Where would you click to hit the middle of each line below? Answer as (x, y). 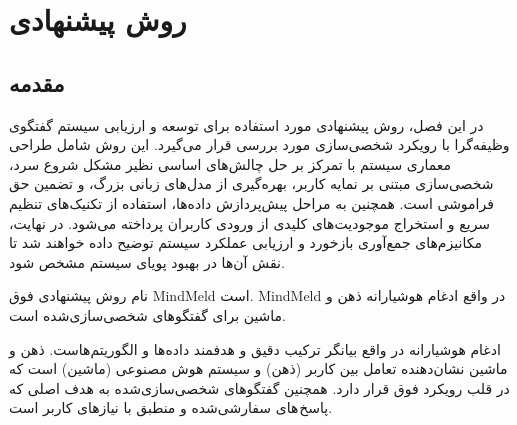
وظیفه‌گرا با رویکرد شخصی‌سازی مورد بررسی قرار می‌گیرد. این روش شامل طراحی (259, 144)
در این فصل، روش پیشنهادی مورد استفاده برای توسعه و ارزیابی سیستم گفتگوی (246, 124)
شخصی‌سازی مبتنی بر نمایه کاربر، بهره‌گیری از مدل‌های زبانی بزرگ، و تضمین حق (251, 183)
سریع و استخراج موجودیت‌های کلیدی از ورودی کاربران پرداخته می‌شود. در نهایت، (250, 222)
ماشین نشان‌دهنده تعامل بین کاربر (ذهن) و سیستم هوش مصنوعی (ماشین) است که (258, 368)
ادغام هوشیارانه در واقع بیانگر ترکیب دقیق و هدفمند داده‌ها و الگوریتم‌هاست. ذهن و (255, 348)
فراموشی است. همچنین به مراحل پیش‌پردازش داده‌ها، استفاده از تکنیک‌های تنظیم (251, 202)
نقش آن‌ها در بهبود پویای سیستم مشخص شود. (147, 261)
